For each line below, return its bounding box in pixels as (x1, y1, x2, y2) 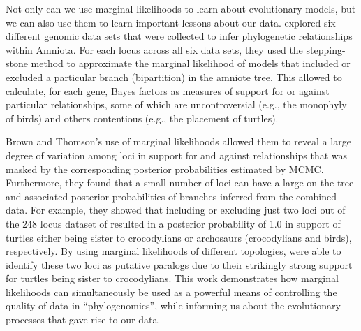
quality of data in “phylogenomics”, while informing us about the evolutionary (6, 298, 341, 313)
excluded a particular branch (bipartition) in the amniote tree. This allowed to (6, 69, 342, 84)
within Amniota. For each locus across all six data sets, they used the (6, 42, 303, 57)
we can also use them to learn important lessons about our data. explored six (6, 15, 336, 29)
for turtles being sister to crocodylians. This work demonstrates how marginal (6, 271, 339, 286)
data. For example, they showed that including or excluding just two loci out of (6, 203, 346, 217)
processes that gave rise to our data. (6, 312, 161, 327)
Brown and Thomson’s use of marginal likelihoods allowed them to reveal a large (6, 134, 351, 149)
